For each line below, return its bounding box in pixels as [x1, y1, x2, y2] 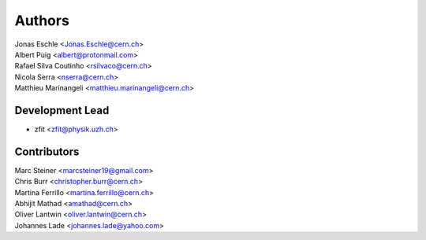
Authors [14, 12, 70, 29]
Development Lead [14, 103, 110, 117]
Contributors [14, 145, 80, 158]
